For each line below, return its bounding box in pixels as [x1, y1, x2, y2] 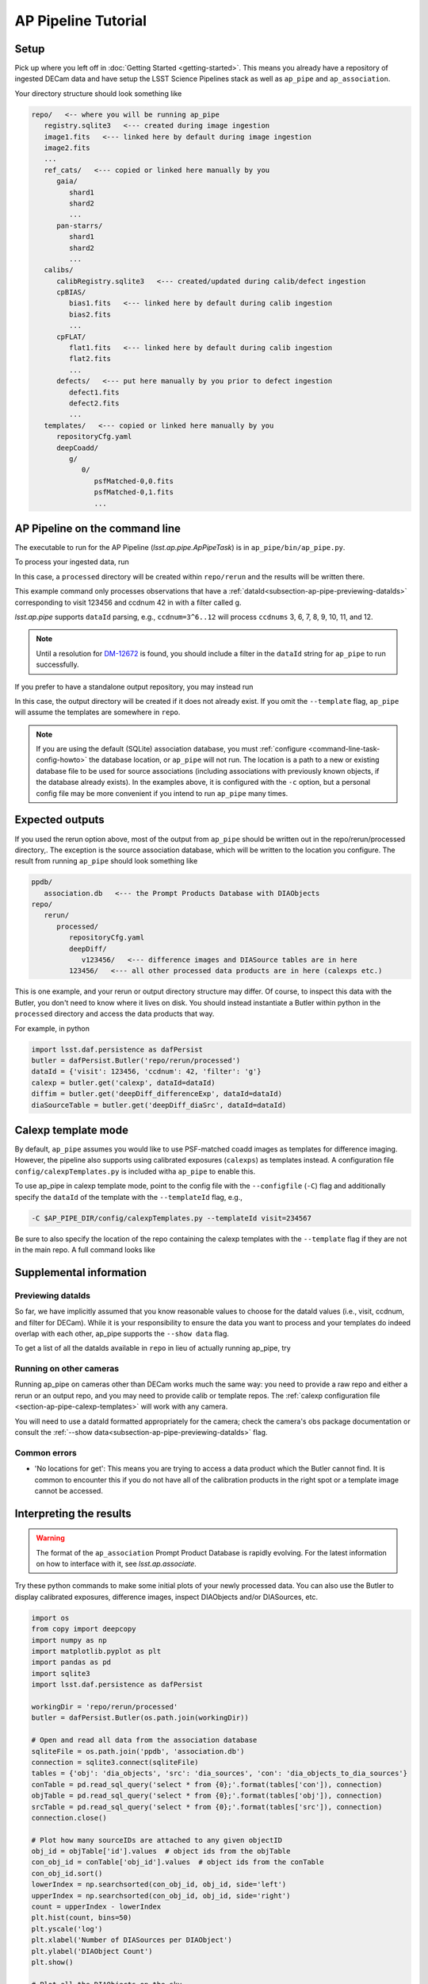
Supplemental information [14, 1266, 147, 1279]
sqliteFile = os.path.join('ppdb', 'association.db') [31, 1747, 245, 1755]
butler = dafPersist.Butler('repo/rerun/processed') [31, 1055, 241, 1065]
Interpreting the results [14, 1506, 132, 1520]
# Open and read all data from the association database [31, 1736, 258, 1745]
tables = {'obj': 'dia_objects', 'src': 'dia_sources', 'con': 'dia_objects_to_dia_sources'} [31, 1769, 408, 1778]
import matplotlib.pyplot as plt [31, 1647, 162, 1656]
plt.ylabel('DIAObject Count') [31, 1947, 154, 1955]
